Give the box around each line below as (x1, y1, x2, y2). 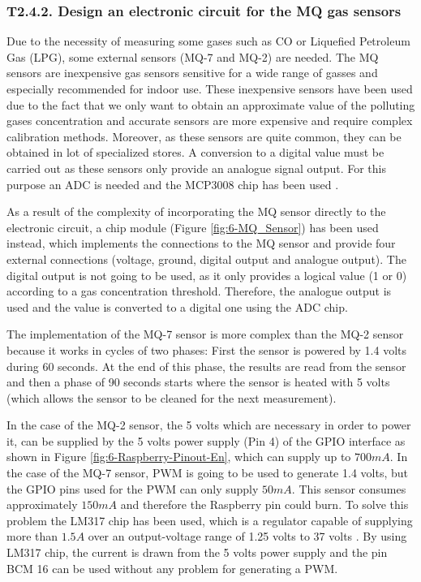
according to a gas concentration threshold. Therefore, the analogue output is (6, 282, 392, 300)
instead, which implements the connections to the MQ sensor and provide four (6, 235, 396, 252)
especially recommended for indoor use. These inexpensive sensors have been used (6, 80, 413, 97)
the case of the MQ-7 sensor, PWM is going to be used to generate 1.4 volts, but (6, 464, 408, 481)
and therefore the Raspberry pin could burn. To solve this (120, 496, 409, 513)
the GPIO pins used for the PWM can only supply (6, 480, 259, 497)
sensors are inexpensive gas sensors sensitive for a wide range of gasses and (6, 64, 378, 81)
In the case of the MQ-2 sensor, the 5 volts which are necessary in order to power (6, 416, 411, 433)
